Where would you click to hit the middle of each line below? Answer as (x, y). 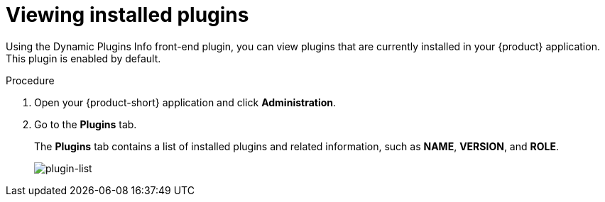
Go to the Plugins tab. (86, 124)
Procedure (30, 80)
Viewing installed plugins (127, 15)
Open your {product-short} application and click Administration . (185, 102)
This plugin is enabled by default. (83, 58)
